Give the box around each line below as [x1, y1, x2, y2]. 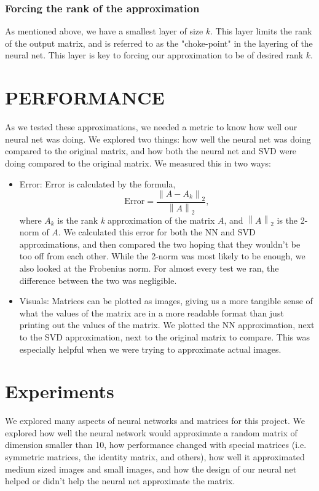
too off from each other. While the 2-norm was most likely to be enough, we [19, 249, 305, 262]
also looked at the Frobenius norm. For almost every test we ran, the [19, 261, 279, 274]
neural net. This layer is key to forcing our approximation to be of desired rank [5, 49, 304, 61]
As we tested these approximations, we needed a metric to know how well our [5, 120, 297, 133]
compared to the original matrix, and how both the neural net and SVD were [5, 144, 297, 157]
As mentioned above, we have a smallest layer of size [5, 25, 203, 37]
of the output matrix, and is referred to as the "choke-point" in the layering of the [5, 36, 313, 49]
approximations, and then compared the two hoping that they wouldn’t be [19, 237, 301, 250]
